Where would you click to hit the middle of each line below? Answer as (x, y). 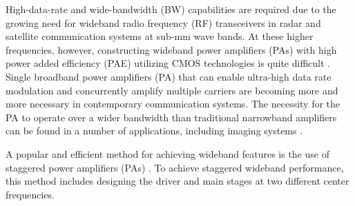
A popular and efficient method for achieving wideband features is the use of (167, 153)
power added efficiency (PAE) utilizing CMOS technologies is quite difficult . (168, 63)
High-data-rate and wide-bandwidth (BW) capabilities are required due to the (171, 9)
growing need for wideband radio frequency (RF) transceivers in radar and (163, 22)
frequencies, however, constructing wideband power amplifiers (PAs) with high (171, 49)
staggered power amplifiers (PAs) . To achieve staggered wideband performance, (175, 167)
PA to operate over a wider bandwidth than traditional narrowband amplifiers (171, 117)
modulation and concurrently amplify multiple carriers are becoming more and (172, 90)
